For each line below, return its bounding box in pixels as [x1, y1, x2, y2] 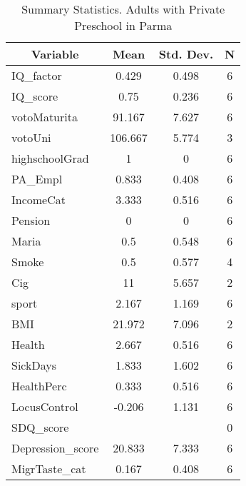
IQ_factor [11, 67, 62, 83]
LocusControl [11, 398, 78, 415]
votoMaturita [11, 108, 78, 125]
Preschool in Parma [74, 17, 173, 34]
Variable [31, 46, 79, 62]
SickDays [11, 357, 56, 373]
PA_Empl [11, 171, 63, 187]
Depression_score [11, 440, 99, 456]
